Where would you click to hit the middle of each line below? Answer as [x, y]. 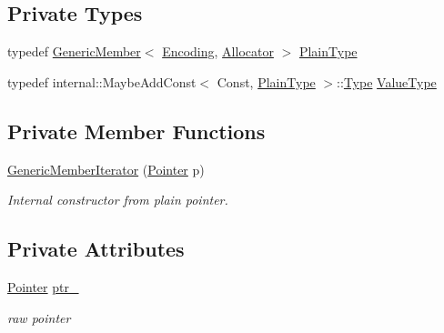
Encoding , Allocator [218, 51]
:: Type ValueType [387, 81]
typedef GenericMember [74, 51]
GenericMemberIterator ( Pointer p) [106, 169]
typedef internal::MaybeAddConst [102, 81]
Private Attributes [96, 249]
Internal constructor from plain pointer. [118, 200]
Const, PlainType [266, 81]
